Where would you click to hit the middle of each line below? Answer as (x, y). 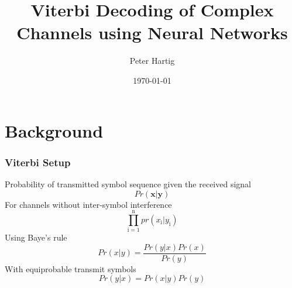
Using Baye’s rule (36, 237)
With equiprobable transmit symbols (71, 268)
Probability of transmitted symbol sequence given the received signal (128, 184)
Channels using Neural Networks (152, 32)
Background (54, 130)
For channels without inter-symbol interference (88, 204)
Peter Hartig (152, 61)
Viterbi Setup (38, 162)
